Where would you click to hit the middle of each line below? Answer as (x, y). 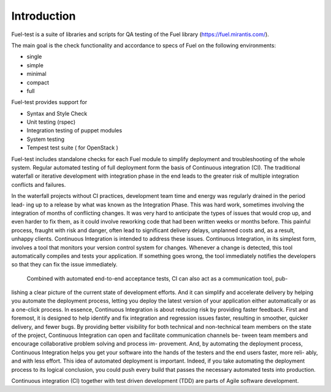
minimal (36, 74)
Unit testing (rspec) (51, 122)
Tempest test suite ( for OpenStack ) (73, 148)
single (34, 57)
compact (38, 82)
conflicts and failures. (39, 184)
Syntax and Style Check (57, 113)
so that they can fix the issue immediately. (64, 265)
